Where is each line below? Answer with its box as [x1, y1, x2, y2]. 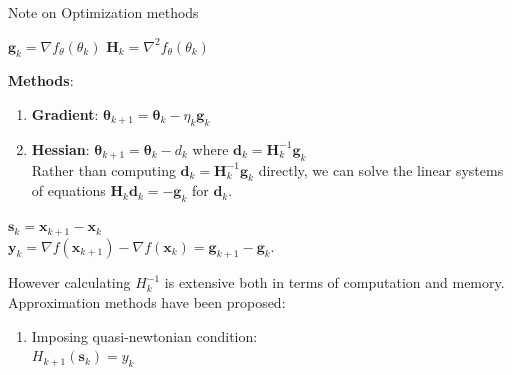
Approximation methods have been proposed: [8, 292, 286, 313]
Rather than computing [31, 159, 176, 180]
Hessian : [31, 138, 90, 159]
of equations [31, 180, 106, 201]
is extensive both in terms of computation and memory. [164, 272, 505, 293]
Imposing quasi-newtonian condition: [31, 325, 258, 346]
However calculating [8, 272, 131, 293]
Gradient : [31, 103, 99, 124]
